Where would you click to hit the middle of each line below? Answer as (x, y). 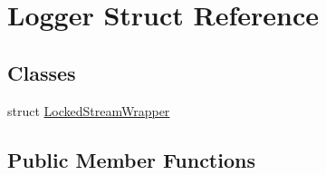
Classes (42, 72)
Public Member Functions (131, 159)
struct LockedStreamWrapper (89, 110)
